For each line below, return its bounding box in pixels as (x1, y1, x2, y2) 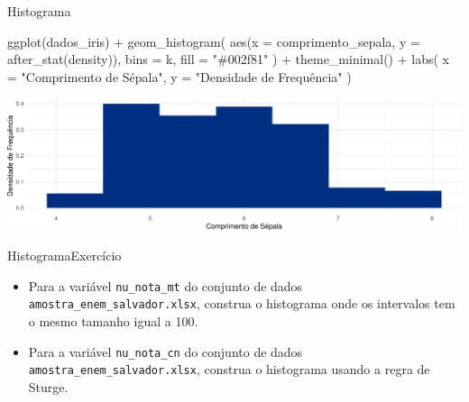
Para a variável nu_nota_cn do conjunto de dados (28, 342, 303, 361)
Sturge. (28, 377, 69, 396)
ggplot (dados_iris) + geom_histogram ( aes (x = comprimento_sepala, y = (7, 32, 420, 50)
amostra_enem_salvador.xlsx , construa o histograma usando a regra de (28, 360, 430, 379)
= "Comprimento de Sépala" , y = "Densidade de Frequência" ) (7, 67, 352, 86)
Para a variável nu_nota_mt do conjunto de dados (28, 276, 303, 295)
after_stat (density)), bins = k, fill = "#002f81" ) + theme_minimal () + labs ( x (7, 50, 449, 69)
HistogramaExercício (7, 246, 122, 265)
